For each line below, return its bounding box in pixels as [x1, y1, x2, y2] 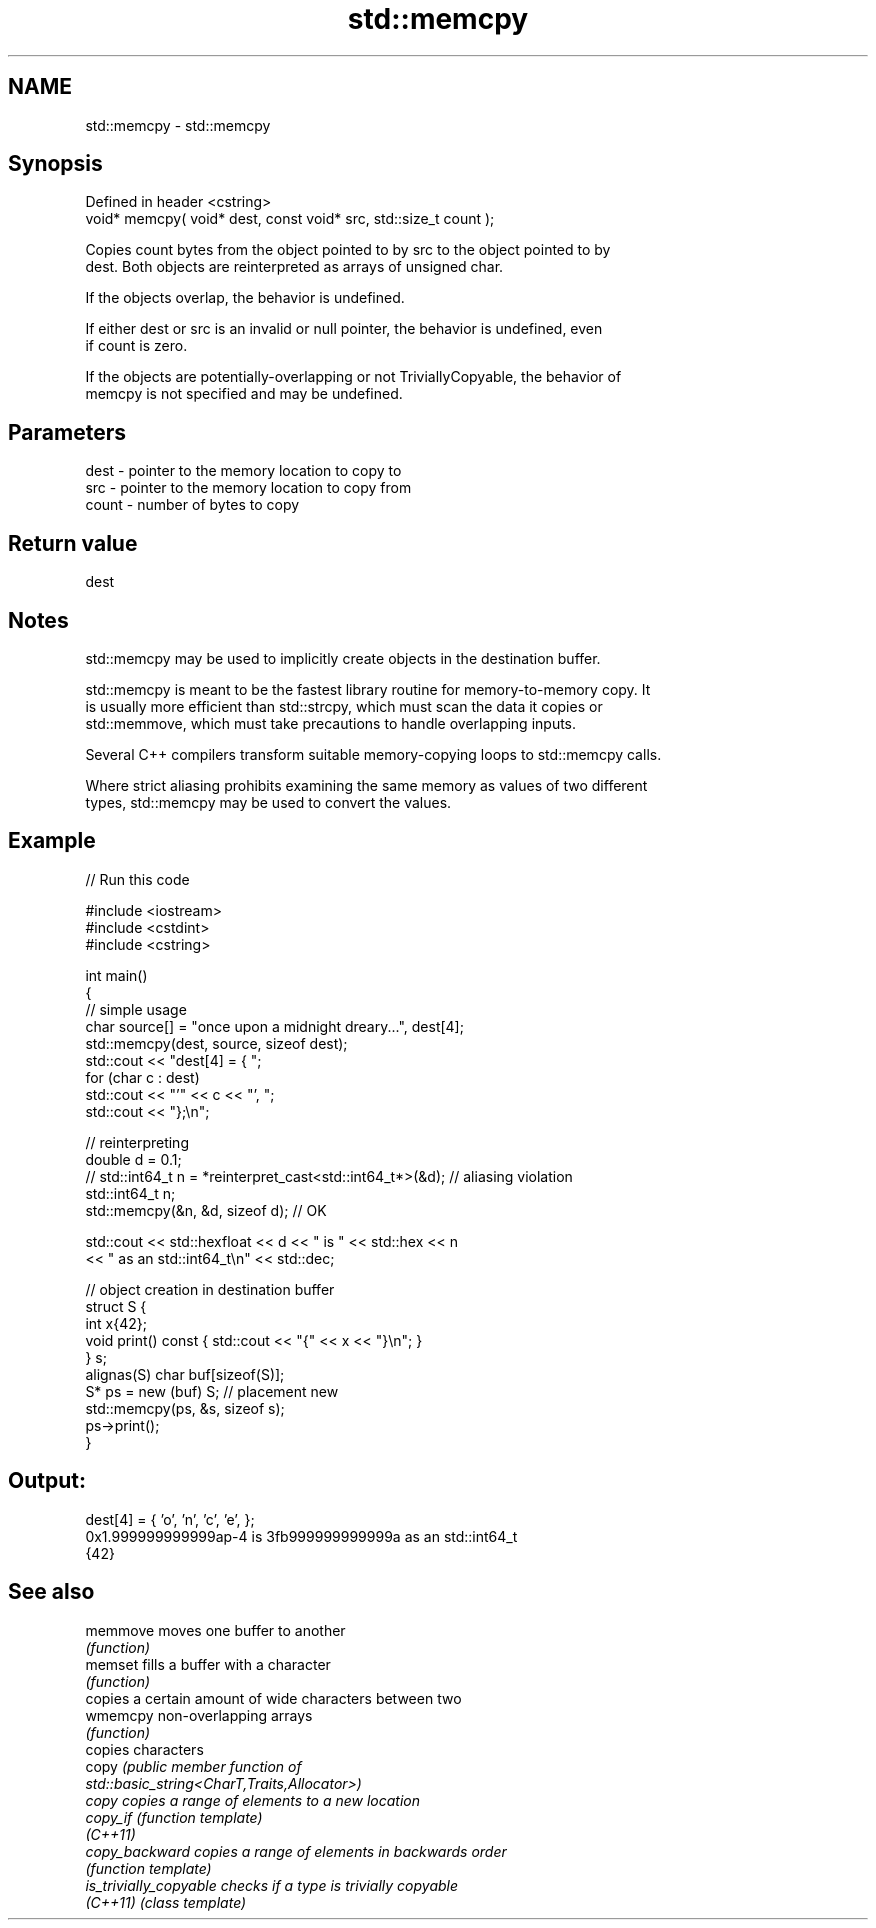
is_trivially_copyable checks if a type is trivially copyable [85, 1876, 459, 1894]
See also [8, 1579, 95, 1605]
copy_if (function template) [85, 1808, 263, 1826]
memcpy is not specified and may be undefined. [85, 385, 403, 403]
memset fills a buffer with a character [85, 1655, 331, 1673]
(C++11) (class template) [85, 1893, 247, 1911]
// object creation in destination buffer [85, 1280, 335, 1298]
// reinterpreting [85, 1133, 189, 1151]
